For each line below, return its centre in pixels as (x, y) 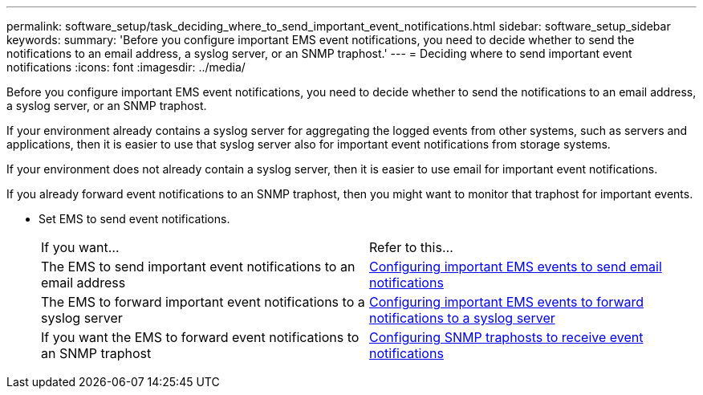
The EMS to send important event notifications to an (198, 267)
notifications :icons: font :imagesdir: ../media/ (126, 67)
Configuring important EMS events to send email (516, 267)
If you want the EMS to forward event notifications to (200, 337)
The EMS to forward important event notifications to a (203, 302)
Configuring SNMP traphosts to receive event (506, 337)
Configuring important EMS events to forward (507, 302)
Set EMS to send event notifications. (134, 219)
